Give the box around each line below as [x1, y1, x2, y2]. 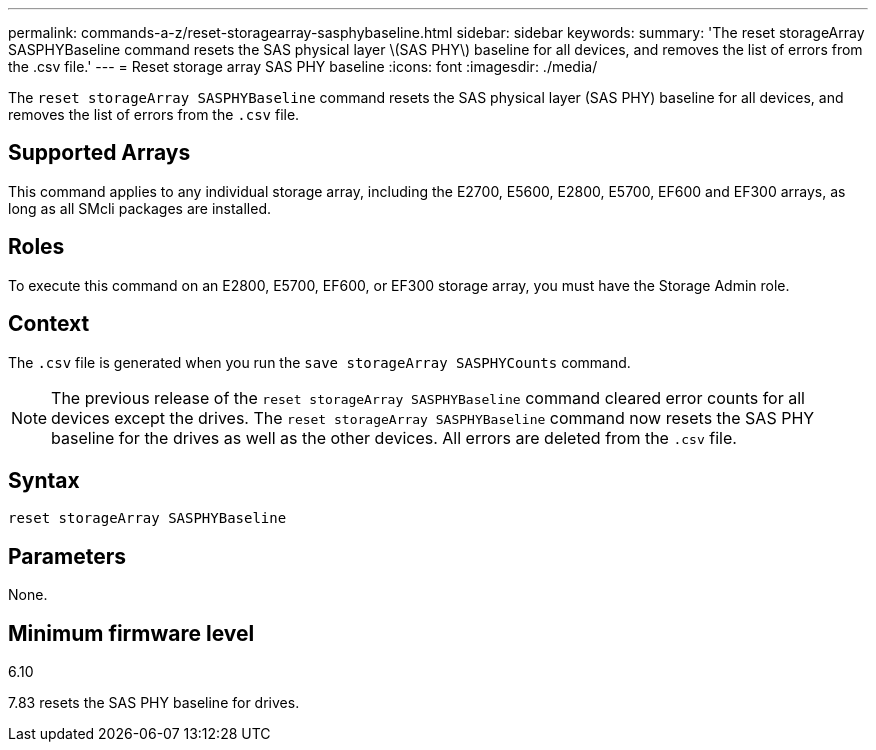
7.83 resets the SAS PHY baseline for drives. [8, 694, 300, 712]
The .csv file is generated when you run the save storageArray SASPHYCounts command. [8, 353, 631, 371]
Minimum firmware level [8, 620, 255, 646]
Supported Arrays [8, 140, 191, 166]
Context [8, 311, 90, 337]
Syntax [8, 467, 80, 493]
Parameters [8, 543, 126, 569]
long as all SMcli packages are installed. [8, 199, 271, 217]
